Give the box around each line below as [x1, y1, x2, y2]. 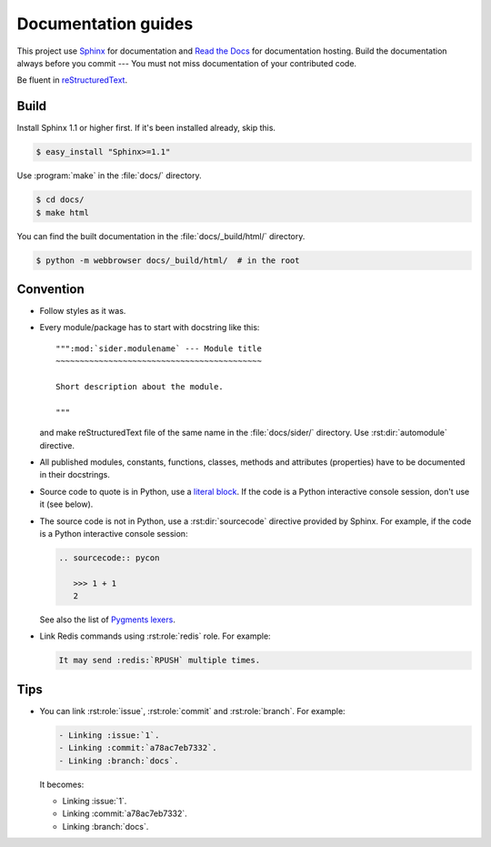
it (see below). [39, 499, 94, 509]
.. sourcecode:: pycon [58, 552, 160, 563]
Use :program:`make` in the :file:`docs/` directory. [16, 170, 202, 181]
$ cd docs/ [35, 195, 85, 205]
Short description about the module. [55, 382, 225, 391]
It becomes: [39, 779, 85, 790]
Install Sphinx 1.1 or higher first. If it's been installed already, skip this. [16, 123, 276, 134]
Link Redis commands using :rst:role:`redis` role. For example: [39, 630, 272, 641]
